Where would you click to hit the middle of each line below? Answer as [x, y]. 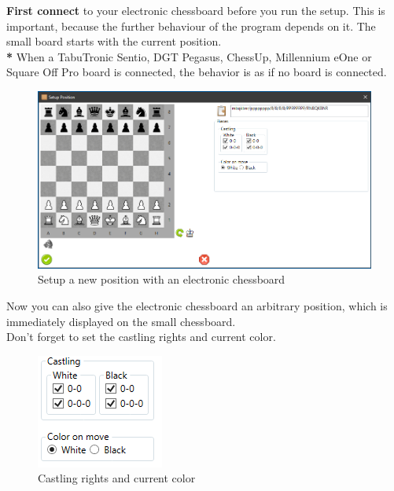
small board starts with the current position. [114, 41]
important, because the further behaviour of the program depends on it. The [191, 26]
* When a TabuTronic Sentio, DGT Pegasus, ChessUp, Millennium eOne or [189, 56]
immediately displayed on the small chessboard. [121, 321]
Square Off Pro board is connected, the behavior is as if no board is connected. [197, 72]
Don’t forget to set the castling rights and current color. [141, 337]
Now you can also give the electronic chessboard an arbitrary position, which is [197, 305]
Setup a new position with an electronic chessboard [162, 279]
